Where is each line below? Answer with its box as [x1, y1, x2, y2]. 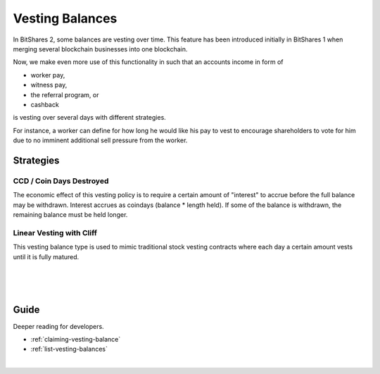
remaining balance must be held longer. [13, 211, 128, 218]
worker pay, [30, 70, 65, 79]
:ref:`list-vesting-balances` [30, 345, 108, 354]
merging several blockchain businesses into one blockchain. [13, 44, 188, 53]
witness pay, [30, 81, 68, 89]
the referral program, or [30, 90, 99, 99]
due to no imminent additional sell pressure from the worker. [13, 136, 188, 144]
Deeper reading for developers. [13, 322, 105, 330]
